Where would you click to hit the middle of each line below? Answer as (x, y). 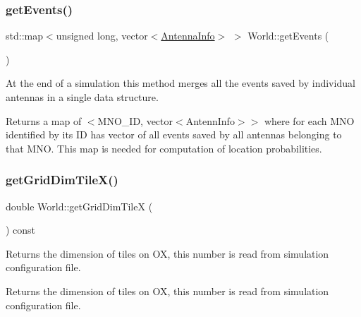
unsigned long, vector (102, 36)
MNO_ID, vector (135, 120)
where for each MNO (309, 120)
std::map (24, 36)
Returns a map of (44, 120)
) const (21, 230)
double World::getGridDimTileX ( (79, 206)
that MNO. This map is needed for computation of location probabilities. (164, 148)
